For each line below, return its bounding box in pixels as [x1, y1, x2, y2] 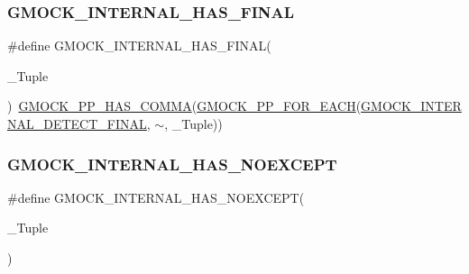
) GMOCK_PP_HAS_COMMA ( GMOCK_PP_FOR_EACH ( [7, 96, 362, 115]
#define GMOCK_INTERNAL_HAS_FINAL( [7, 36, 271, 55]
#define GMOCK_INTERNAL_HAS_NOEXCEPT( [7, 187, 305, 206]
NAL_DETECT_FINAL [7, 114, 147, 132]
